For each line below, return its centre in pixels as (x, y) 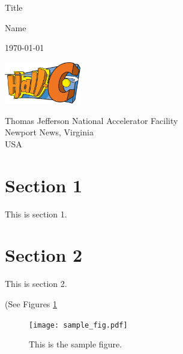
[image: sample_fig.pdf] (78, 325)
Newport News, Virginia (49, 132)
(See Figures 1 (31, 303)
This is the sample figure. (76, 344)
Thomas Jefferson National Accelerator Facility (91, 120)
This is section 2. (36, 284)
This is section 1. (36, 214)
